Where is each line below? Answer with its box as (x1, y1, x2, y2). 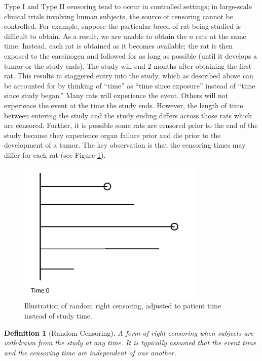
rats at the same (196, 30, 246, 41)
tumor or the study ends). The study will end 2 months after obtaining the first (4, 60, 252, 71)
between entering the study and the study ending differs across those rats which (4, 110, 252, 120)
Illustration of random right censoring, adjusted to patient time (24, 300, 221, 311)
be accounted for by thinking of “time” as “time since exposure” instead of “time (4, 80, 255, 91)
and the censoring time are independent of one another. (4, 347, 176, 357)
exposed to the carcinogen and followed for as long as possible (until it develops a (4, 50, 257, 61)
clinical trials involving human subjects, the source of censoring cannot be (4, 11, 234, 21)
